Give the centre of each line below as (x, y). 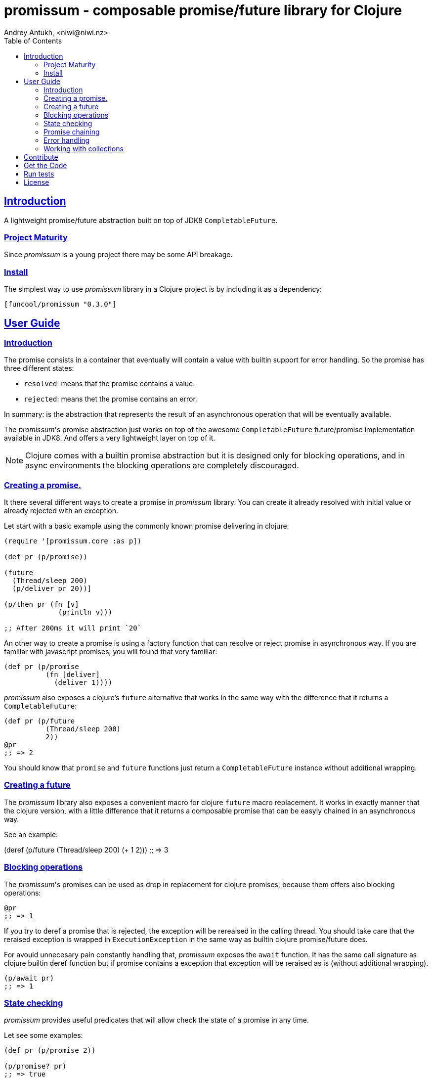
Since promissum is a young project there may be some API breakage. (118, 255)
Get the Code (45, 165)
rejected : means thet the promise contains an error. (110, 399)
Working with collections (84, 148)
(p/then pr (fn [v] (42, 605)
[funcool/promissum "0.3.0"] (60, 304)
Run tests (39, 174)
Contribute (41, 157)
